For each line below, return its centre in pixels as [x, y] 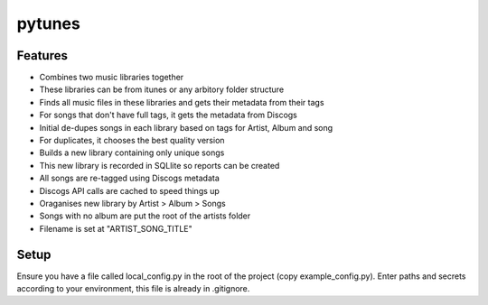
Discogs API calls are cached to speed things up [130, 190]
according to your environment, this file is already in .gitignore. [133, 289]
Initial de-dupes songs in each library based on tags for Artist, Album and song [186, 127]
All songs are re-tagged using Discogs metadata [130, 178]
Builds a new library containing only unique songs [132, 152]
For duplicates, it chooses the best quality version [132, 141]
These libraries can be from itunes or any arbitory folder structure [162, 89]
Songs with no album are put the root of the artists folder [145, 216]
